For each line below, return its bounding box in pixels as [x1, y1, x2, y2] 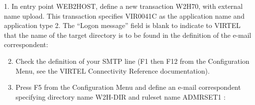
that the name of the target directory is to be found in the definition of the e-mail [4, 29, 252, 40]
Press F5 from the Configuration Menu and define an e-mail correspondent [15, 82, 241, 92]
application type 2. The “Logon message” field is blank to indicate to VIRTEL [4, 20, 241, 30]
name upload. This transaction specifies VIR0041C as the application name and [4, 10, 245, 21]
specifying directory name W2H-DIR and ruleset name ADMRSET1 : [15, 91, 226, 102]
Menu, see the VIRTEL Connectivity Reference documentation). [15, 65, 210, 76]
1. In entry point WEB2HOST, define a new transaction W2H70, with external [4, 1, 243, 11]
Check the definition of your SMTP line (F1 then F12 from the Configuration [15, 55, 250, 66]
